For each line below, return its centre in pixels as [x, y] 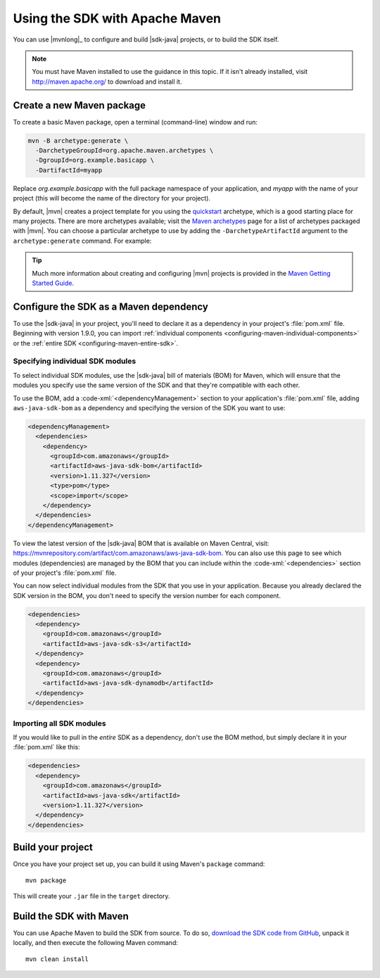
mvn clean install [57, 959]
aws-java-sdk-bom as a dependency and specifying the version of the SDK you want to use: [149, 407]
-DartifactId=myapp [69, 170]
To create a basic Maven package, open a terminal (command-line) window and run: [135, 122]
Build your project [53, 847]
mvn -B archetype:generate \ [78, 140]
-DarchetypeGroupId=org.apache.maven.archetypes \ [125, 150]
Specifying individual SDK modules [75, 361]
